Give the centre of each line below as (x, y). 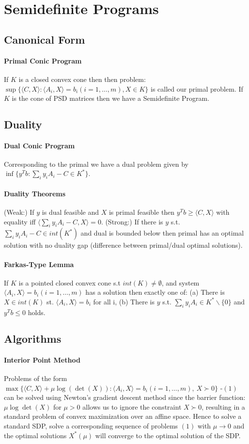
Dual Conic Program (39, 146)
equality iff (20, 221)
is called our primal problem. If (197, 88)
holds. (37, 312)
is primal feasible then (142, 212)
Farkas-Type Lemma (39, 264)
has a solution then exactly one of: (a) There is (155, 292)
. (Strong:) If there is (132, 221)
